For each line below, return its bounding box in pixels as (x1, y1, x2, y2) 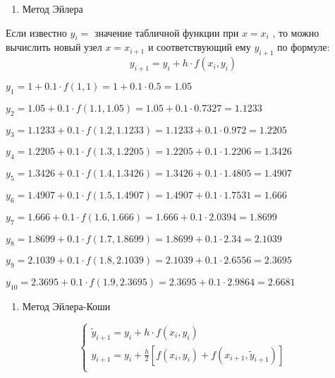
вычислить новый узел (6, 40, 102, 54)
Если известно (6, 25, 67, 40)
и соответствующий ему (147, 40, 251, 54)
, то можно (272, 25, 319, 40)
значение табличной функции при (94, 25, 239, 40)
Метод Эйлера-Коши (22, 298, 111, 313)
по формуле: (277, 40, 330, 54)
